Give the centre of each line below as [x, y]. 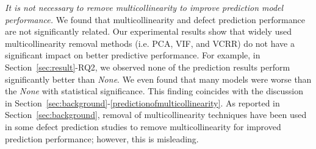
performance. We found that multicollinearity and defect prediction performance [155, 19]
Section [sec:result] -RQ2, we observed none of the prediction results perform [148, 67]
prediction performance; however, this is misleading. [102, 138]
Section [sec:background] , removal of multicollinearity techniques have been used [156, 115]
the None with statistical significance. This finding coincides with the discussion [154, 91]
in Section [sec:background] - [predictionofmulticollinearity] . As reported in [142, 102]
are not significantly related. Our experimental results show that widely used [148, 31]
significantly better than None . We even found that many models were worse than [158, 79]
